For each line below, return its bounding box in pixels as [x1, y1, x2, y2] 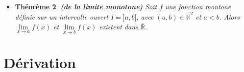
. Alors [219, 12, 240, 22]
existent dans [99, 21, 138, 31]
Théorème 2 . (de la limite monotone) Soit [15, 1, 157, 11]
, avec [136, 12, 154, 22]
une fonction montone [165, 1, 231, 11]
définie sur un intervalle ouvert [15, 12, 109, 22]
